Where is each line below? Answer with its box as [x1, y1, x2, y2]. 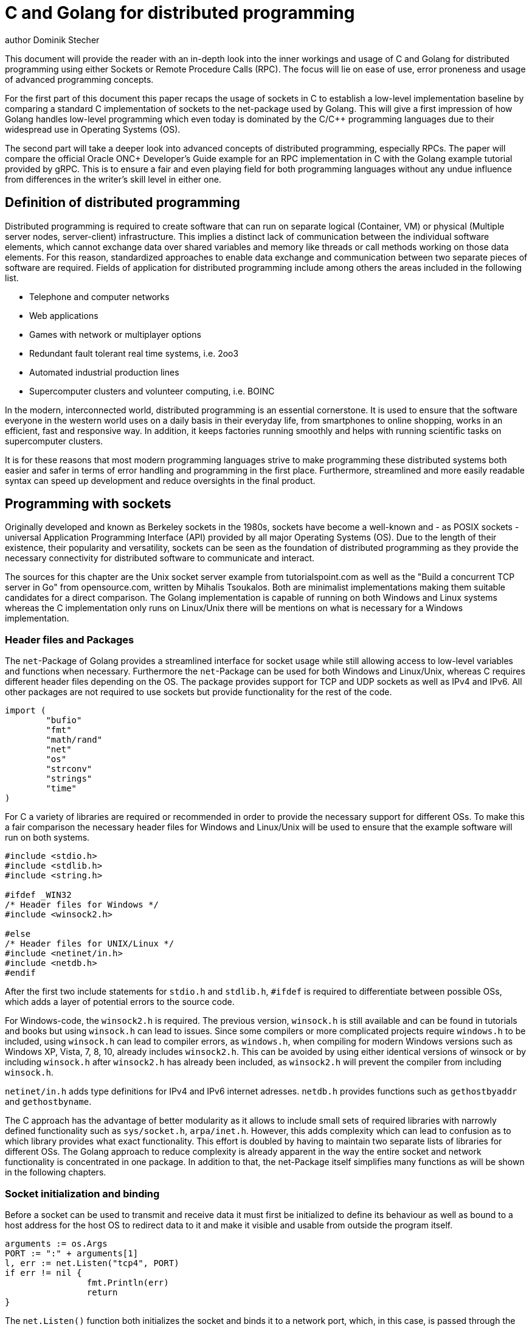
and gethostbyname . [5, 1096, 92, 1107]
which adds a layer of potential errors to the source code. [5, 996, 235, 1007]
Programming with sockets [5, 496, 171, 512]
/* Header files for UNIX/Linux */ [5, 939, 174, 949]
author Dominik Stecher [5, 34, 100, 45]
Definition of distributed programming [5, 195, 240, 211]
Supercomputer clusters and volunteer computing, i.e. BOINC [29, 385, 275, 396]
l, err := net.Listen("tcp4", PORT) [5, 1258, 179, 1268]
